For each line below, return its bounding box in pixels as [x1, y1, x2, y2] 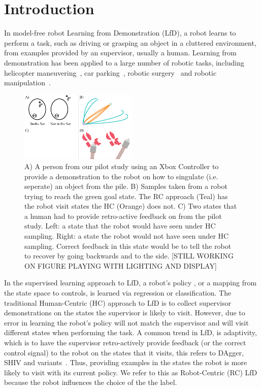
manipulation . [4, 77, 51, 88]
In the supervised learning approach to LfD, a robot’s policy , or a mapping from [4, 277, 257, 288]
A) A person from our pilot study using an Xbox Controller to [24, 160, 219, 171]
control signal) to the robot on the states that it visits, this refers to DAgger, [4, 347, 244, 358]
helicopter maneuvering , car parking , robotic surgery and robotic [4, 67, 217, 78]
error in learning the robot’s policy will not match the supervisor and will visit [4, 317, 249, 328]
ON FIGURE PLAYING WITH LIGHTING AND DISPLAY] [24, 260, 217, 271]
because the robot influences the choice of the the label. [4, 377, 177, 387]
